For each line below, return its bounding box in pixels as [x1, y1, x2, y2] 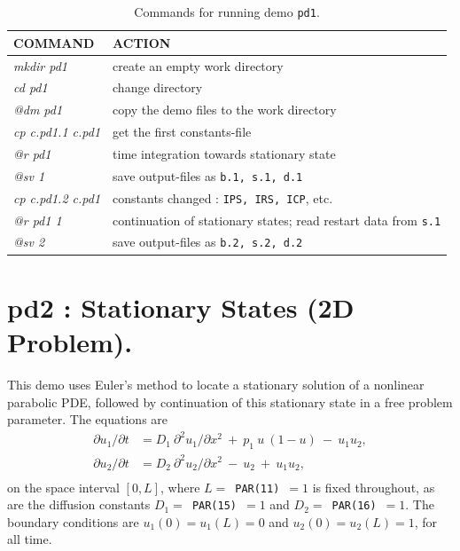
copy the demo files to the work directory [113, 100, 337, 119]
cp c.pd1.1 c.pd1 [13, 122, 101, 141]
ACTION [113, 33, 171, 51]
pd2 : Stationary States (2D [7, 288, 355, 325]
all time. [7, 530, 52, 548]
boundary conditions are [7, 512, 139, 531]
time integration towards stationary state [113, 144, 336, 162]
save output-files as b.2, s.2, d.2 [113, 232, 303, 251]
